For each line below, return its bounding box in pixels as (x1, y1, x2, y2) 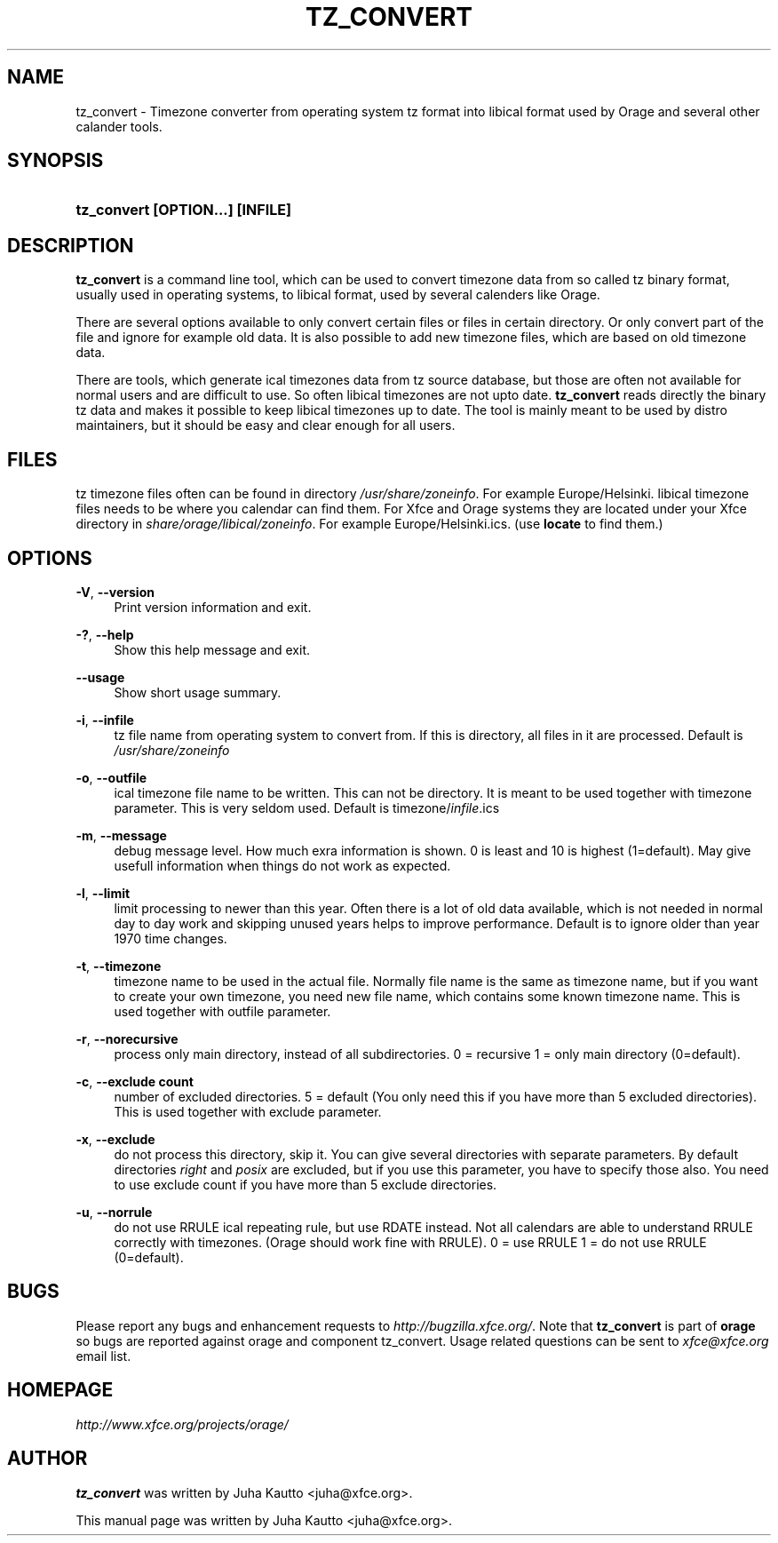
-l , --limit (75, 885, 131, 901)
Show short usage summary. (114, 684, 282, 700)
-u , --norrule (75, 1204, 153, 1220)
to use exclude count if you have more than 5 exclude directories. (114, 1176, 497, 1192)
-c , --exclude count (75, 1073, 194, 1089)
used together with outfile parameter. (114, 1003, 331, 1019)
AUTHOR (7, 1447, 88, 1470)
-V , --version (75, 584, 155, 600)
